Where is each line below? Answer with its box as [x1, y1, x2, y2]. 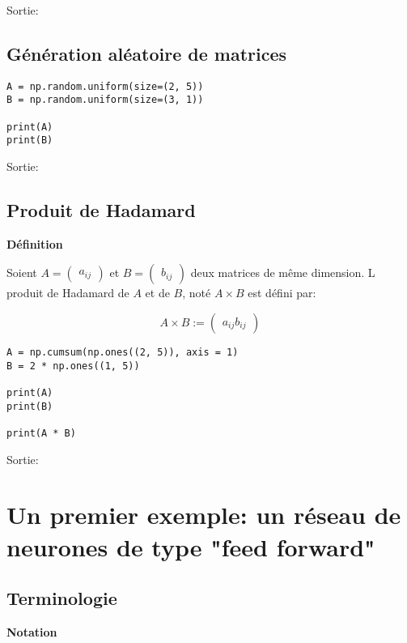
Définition [6, 235, 63, 252]
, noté [182, 284, 211, 301]
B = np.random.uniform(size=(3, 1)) [6, 94, 204, 106]
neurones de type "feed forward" [6, 530, 375, 563]
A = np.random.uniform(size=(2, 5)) [6, 80, 204, 92]
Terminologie [6, 586, 117, 611]
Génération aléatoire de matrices [6, 40, 287, 66]
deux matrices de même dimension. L [190, 264, 375, 281]
